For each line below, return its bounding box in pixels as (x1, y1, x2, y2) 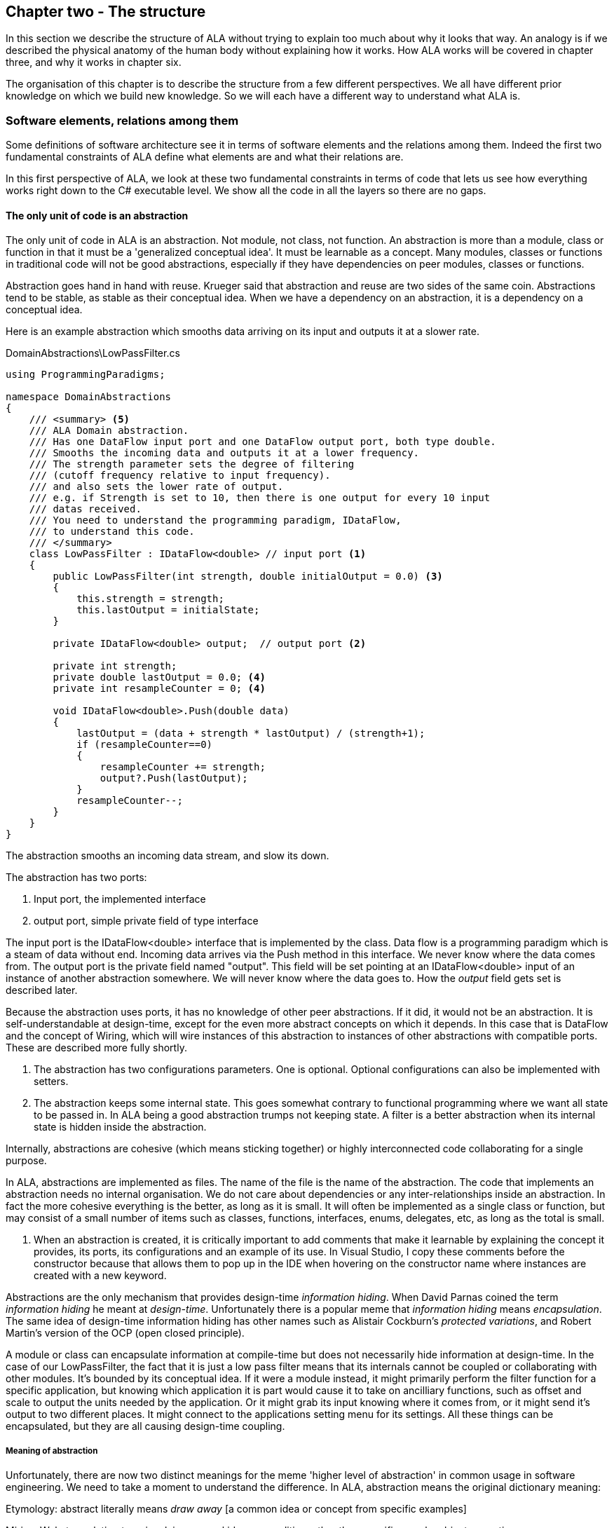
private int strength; (53, 660, 177, 672)
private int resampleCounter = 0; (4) (53, 683, 266, 695)
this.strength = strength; (76, 593, 224, 605)
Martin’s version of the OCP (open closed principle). (6, 1327, 245, 1339)
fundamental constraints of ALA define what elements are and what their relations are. (6, 151, 404, 163)
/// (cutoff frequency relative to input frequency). (29, 470, 331, 482)
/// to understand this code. (29, 526, 195, 538)
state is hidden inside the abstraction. (34, 1121, 207, 1133)
